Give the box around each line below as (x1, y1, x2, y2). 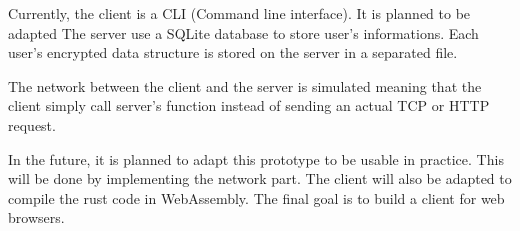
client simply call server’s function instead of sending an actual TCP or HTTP (8, 95, 490, 116)
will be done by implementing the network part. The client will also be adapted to (8, 168, 512, 189)
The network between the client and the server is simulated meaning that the (8, 75, 482, 96)
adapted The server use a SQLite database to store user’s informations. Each (8, 22, 479, 43)
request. (8, 114, 56, 135)
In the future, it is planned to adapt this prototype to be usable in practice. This (8, 148, 504, 169)
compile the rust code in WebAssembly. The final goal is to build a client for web (8, 187, 505, 208)
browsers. (8, 207, 65, 228)
